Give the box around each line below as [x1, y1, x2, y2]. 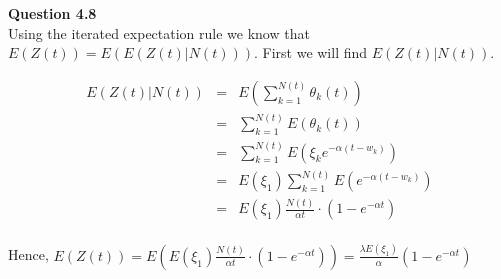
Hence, [8, 244, 49, 265]
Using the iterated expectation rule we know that [8, 22, 310, 43]
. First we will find [253, 42, 368, 63]
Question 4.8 [8, 3, 97, 23]
